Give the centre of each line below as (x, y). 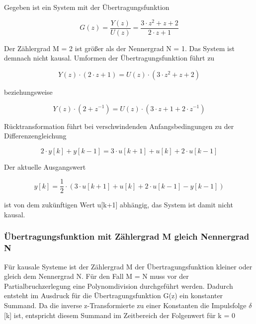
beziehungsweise (28, 92)
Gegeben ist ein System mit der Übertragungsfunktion (87, 7)
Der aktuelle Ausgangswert (45, 166)
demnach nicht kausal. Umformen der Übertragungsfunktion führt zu (109, 58)
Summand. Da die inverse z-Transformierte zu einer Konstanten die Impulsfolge (125, 305)
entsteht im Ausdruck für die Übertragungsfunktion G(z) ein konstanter (114, 295)
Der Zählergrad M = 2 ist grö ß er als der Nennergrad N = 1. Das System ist (119, 48)
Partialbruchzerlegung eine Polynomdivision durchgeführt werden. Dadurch (119, 286)
